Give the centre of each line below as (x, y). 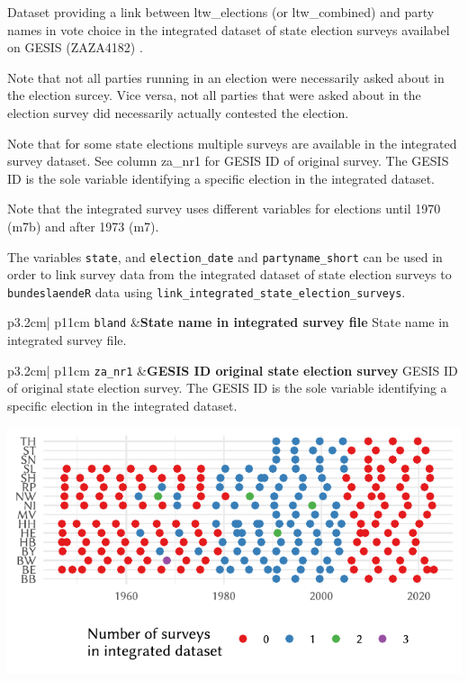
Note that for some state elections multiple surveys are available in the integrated (232, 143)
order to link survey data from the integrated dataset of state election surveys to (229, 274)
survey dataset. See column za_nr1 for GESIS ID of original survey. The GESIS (228, 161)
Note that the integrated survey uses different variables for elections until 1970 (224, 209)
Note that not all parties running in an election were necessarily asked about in (226, 77)
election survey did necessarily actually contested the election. (178, 112)
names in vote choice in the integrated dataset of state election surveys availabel (229, 29)
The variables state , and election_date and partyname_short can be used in (225, 256)
